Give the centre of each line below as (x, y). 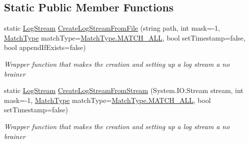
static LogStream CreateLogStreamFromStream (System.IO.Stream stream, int (124, 90)
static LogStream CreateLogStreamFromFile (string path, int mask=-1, (112, 28)
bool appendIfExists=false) (45, 47)
